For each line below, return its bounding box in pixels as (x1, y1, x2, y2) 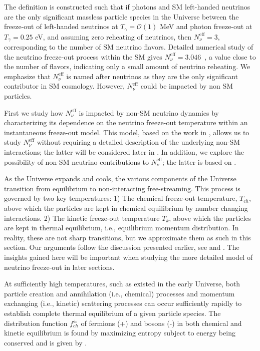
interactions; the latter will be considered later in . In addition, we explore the (4, 147, 244, 157)
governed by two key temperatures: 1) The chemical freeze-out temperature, (4, 193, 237, 203)
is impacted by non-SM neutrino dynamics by (79, 107, 219, 118)
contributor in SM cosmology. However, (4, 81, 125, 91)
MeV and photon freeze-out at (159, 21, 252, 32)
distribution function (4, 317, 68, 328)
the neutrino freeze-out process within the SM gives (4, 51, 162, 62)
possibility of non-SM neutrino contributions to (4, 156, 149, 167)
